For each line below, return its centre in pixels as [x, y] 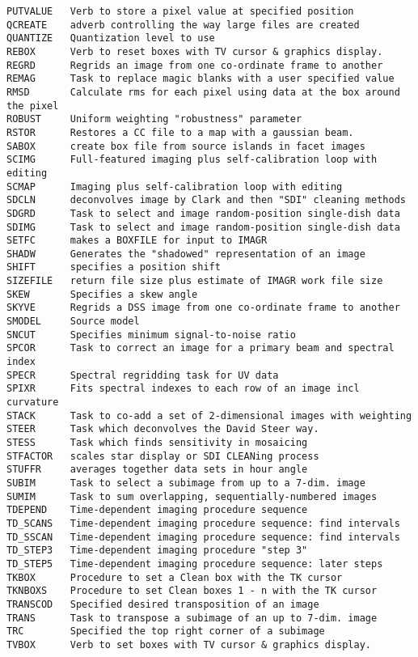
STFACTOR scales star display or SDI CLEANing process [163, 456]
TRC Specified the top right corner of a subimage [166, 632]
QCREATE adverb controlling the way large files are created [183, 25]
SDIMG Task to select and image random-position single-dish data [203, 227]
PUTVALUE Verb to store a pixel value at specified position [180, 11]
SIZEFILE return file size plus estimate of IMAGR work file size [195, 281]
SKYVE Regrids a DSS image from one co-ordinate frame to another [203, 308]
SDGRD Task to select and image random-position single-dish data [203, 213]
